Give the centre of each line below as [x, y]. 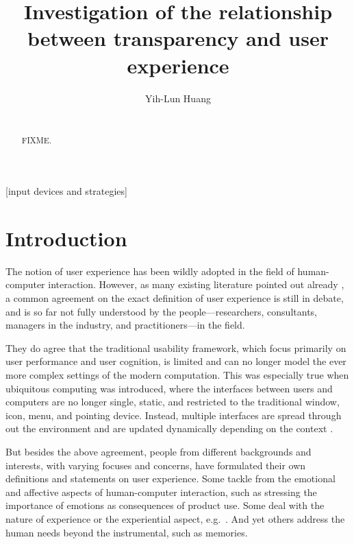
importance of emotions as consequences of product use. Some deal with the [165, 505]
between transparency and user [178, 38]
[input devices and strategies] [66, 191]
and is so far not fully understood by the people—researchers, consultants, [161, 311]
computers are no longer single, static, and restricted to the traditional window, [173, 402]
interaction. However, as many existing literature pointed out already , [196, 284]
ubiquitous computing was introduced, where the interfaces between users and [169, 388]
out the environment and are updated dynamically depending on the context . [169, 428]
